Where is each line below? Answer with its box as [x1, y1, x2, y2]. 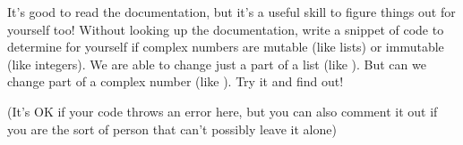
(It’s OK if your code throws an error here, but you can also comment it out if [7, 101, 438, 120]
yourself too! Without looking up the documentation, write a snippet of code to [7, 20, 444, 38]
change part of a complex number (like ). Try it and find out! [7, 72, 344, 91]
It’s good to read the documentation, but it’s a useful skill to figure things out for [7, 3, 456, 20]
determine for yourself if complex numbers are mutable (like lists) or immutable [7, 37, 444, 56]
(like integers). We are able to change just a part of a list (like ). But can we [7, 54, 426, 73]
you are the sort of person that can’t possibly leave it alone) [7, 119, 337, 138]
